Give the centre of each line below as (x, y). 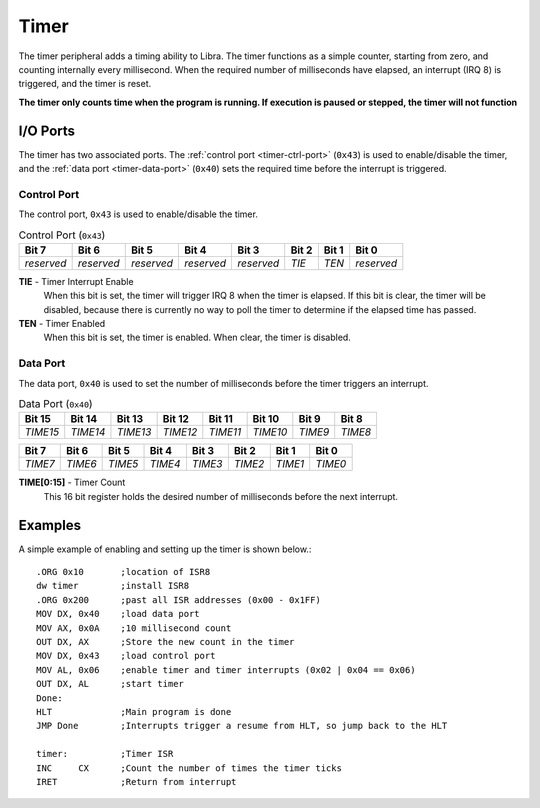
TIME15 (42, 432)
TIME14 (88, 432)
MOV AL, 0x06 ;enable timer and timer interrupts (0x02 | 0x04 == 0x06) (226, 669)
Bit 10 (266, 419)
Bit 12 (176, 419)
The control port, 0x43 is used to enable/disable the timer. (138, 214)
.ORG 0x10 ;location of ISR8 (123, 572)
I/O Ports (46, 130)
